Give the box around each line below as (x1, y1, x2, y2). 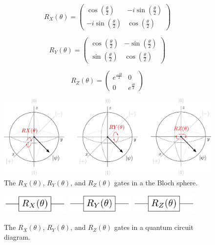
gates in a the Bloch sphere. (114, 177, 198, 187)
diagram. (4, 231, 30, 242)
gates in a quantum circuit (114, 222, 193, 232)
